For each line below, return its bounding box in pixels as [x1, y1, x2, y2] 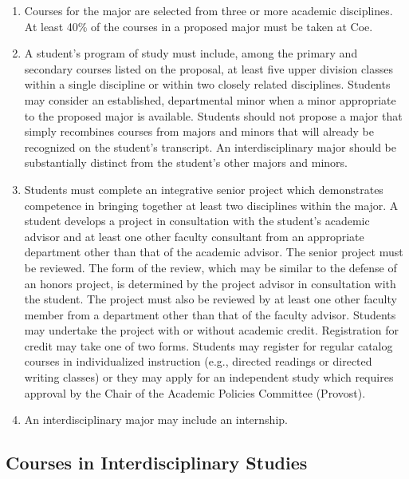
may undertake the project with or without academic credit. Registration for [24, 322, 399, 338]
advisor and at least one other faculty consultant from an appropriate [24, 228, 364, 244]
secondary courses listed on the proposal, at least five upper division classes [24, 60, 393, 77]
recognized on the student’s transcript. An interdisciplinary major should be [24, 138, 396, 155]
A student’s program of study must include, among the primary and [24, 45, 358, 61]
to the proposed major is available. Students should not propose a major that [24, 107, 403, 124]
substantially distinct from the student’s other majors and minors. [24, 154, 348, 171]
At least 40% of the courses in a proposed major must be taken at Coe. [24, 18, 373, 34]
